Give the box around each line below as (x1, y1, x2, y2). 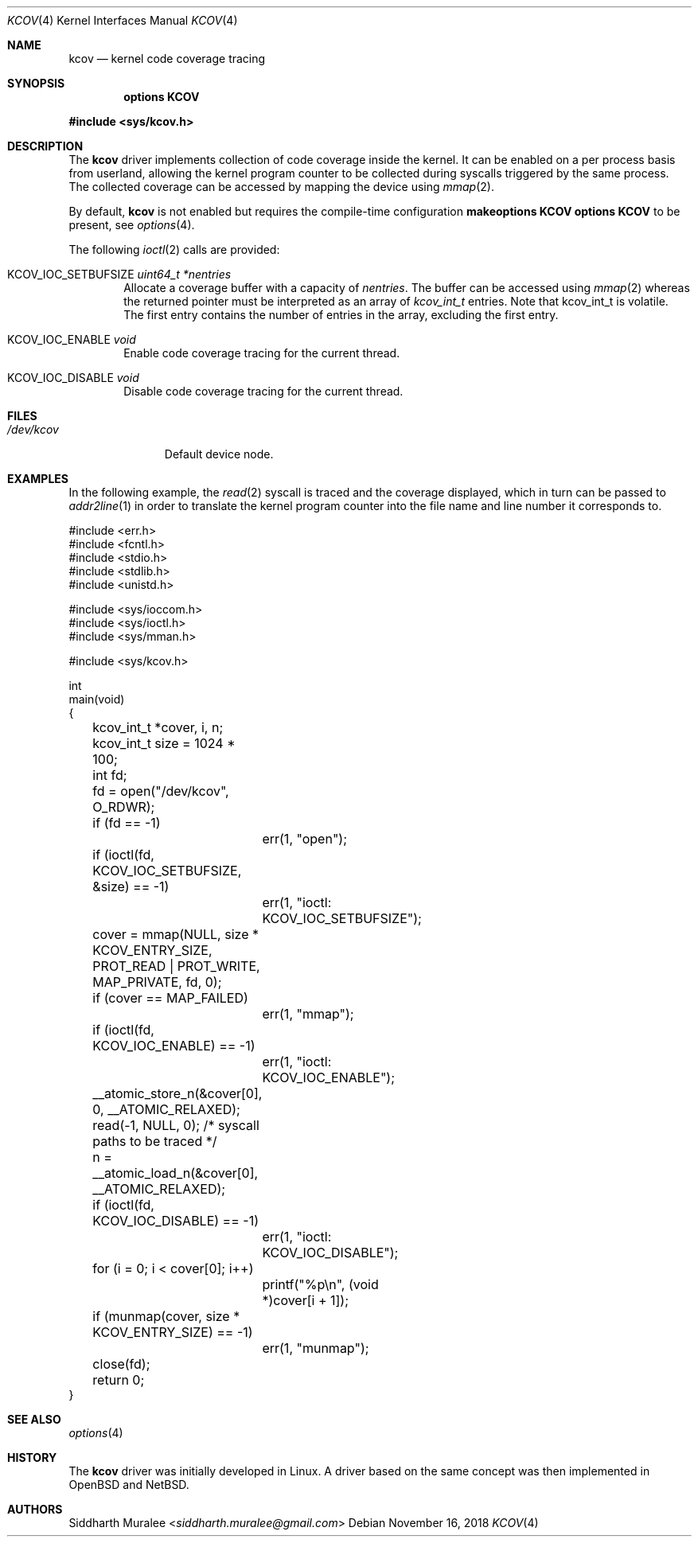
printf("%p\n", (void (262, 1276, 379, 1292)
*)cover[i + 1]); (262, 1292, 349, 1308)
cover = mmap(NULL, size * (92, 926, 259, 942)
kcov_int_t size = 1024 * (92, 735, 236, 751)
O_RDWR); (92, 799, 155, 815)
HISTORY (7, 1451, 57, 1464)
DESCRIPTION (7, 139, 84, 153)
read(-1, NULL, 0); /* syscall (92, 1117, 259, 1133)
